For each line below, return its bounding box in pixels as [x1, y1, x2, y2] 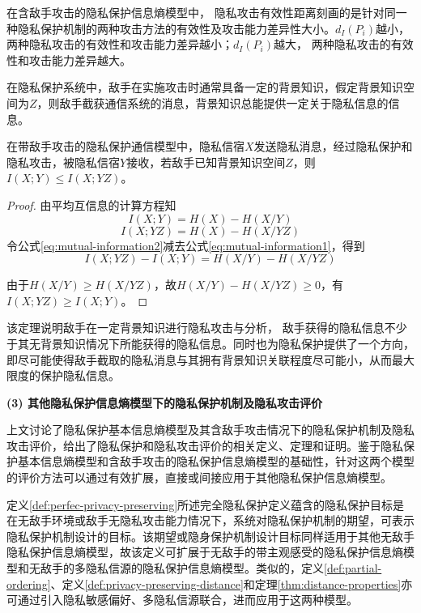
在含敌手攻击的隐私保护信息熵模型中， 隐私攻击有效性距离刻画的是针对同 [6, 4, 396, 20]
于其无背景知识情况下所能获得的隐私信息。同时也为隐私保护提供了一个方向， [6, 334, 415, 351]
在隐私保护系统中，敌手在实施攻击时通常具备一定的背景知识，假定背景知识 [6, 79, 403, 96]
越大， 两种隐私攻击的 [274, 36, 391, 53]
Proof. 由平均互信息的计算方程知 [6, 196, 176, 213]
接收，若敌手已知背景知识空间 [126, 153, 286, 170]
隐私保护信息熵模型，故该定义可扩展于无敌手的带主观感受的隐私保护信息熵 [6, 543, 403, 560]
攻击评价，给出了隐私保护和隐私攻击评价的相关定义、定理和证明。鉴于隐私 [6, 436, 403, 453]
